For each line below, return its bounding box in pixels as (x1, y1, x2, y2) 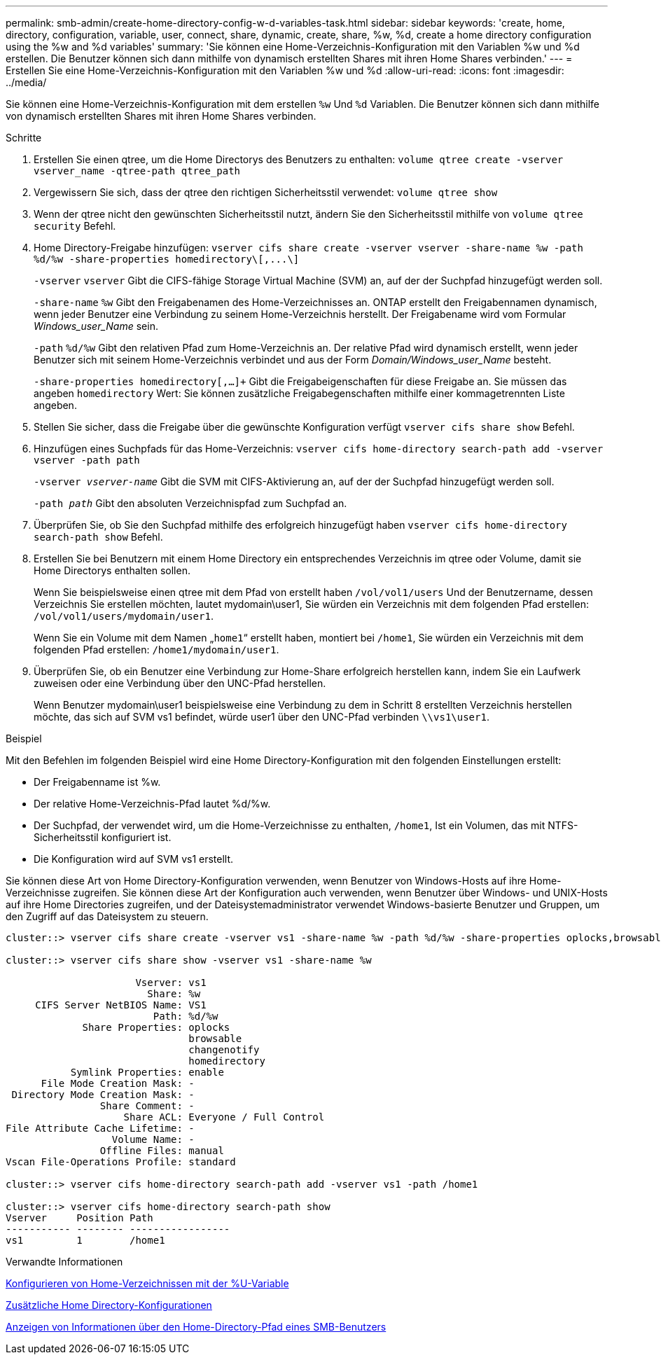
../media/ (6, 76, 47, 88)
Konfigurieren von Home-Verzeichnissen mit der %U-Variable (6, 1277, 289, 1289)
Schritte (6, 132, 42, 144)
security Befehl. (34, 220, 116, 232)
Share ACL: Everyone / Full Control (123, 1111, 325, 1123)
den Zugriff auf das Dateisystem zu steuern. (6, 910, 209, 922)
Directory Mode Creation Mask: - (11, 1089, 195, 1100)
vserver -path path (34, 455, 140, 466)
